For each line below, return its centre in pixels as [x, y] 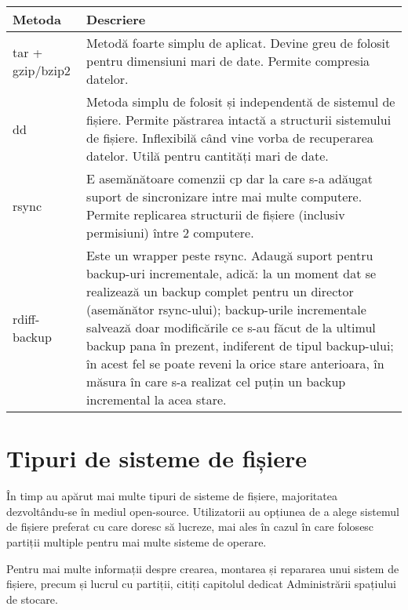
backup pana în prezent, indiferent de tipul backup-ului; [240, 345]
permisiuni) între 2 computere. [170, 232]
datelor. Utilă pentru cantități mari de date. [208, 156]
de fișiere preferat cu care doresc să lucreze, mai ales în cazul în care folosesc [190, 526]
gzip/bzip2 [42, 70]
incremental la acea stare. [157, 399]
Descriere [116, 19]
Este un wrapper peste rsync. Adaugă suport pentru [230, 255]
